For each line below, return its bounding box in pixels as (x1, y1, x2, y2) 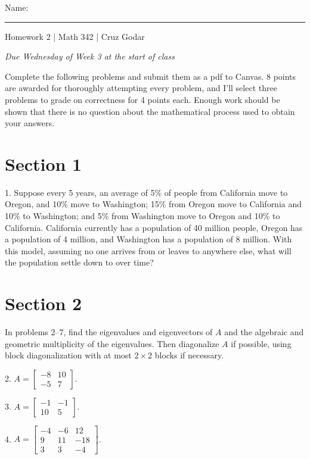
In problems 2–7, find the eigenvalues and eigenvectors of (5, 326, 213, 338)
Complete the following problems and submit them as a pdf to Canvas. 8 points (5, 70, 296, 82)
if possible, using (231, 337, 292, 349)
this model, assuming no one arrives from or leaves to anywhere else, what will (5, 244, 292, 257)
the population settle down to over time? (5, 256, 154, 268)
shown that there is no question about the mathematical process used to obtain (5, 105, 295, 117)
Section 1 (5, 151, 82, 176)
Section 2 (5, 291, 82, 316)
